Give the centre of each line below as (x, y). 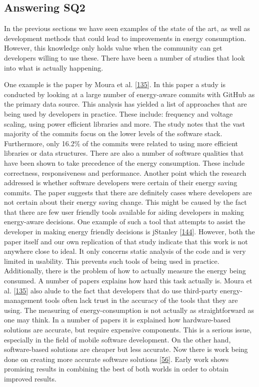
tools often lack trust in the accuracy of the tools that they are (141, 300)
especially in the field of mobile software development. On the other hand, (117, 339)
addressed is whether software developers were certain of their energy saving (121, 182)
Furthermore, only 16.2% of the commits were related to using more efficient (121, 143)
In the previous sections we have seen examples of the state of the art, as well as (127, 28)
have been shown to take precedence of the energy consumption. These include (124, 162)
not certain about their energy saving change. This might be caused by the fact (125, 202)
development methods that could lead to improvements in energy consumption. (125, 38)
